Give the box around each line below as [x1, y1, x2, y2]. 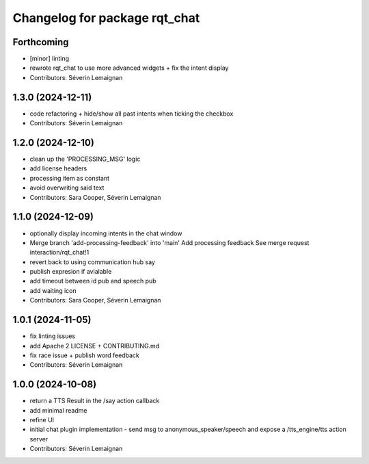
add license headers [29, 164, 87, 172]
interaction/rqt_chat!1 [29, 248, 90, 257]
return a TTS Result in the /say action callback [29, 397, 160, 405]
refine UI [29, 416, 55, 424]
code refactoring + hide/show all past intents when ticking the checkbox [29, 109, 234, 118]
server [29, 435, 49, 443]
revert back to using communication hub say [29, 257, 155, 266]
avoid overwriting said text [29, 183, 105, 192]
